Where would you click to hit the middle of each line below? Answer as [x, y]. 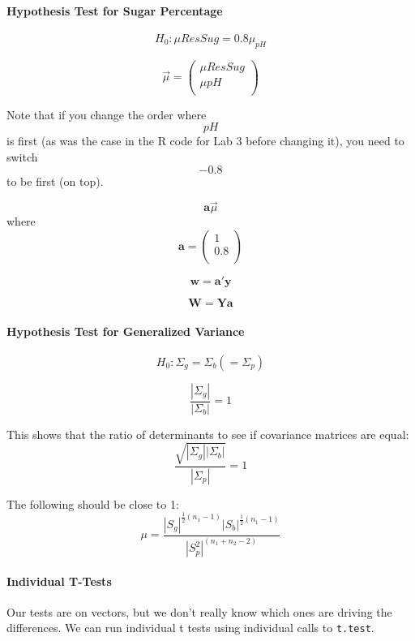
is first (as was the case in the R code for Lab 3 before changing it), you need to [205, 141]
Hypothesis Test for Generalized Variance [126, 331]
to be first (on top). [55, 181]
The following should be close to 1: [93, 503]
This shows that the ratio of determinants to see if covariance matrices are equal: [208, 434]
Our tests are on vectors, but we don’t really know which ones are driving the [199, 611]
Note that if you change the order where [107, 114]
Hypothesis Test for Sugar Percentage [115, 10]
